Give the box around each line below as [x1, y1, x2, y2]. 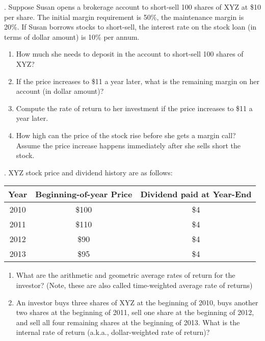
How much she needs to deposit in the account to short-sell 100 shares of [16, 48, 244, 59]
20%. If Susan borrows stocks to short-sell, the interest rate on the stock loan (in [4, 21, 257, 32]
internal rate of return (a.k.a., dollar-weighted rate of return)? [16, 327, 210, 337]
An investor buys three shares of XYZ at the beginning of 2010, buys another [16, 297, 258, 307]
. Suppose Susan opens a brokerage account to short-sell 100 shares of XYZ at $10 [4, 2, 261, 12]
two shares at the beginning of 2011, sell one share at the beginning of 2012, [16, 307, 254, 318]
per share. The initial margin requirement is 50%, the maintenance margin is [4, 11, 244, 22]
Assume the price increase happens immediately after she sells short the [16, 140, 241, 150]
